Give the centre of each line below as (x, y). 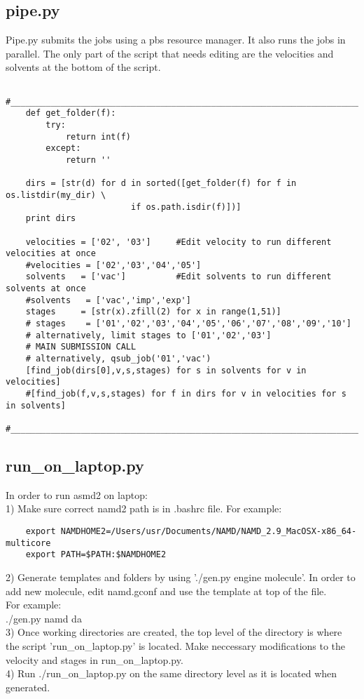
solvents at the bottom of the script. (83, 67)
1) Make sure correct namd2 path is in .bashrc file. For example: (144, 508)
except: (63, 148)
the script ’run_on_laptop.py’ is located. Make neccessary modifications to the (176, 646)
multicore (28, 543)
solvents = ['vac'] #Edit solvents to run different (178, 277)
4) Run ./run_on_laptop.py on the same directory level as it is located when (171, 673)
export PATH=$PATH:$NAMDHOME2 (96, 555)
